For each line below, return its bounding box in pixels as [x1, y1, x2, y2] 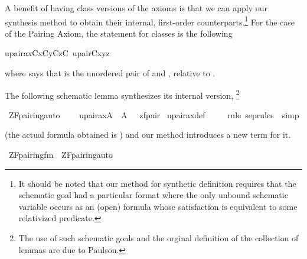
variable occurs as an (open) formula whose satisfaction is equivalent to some [18, 200, 298, 212]
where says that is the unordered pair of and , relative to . [5, 67, 215, 79]
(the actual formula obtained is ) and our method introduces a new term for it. [5, 128, 291, 141]
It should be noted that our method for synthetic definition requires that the [18, 177, 296, 189]
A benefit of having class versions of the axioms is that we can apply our [5, 2, 268, 14]
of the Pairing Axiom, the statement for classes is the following [5, 27, 233, 39]
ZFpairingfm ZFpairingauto [8, 148, 113, 161]
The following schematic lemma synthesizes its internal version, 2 [5, 87, 240, 101]
